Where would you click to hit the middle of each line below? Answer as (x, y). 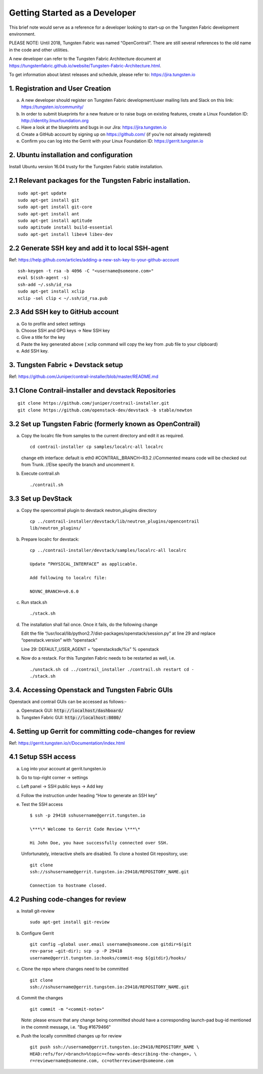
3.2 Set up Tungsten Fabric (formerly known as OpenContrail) (105, 424)
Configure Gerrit (38, 933)
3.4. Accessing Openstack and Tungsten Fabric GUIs (91, 690)
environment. (22, 34)
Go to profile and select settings (53, 324)
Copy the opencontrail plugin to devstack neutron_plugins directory (89, 510)
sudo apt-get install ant (49, 214)
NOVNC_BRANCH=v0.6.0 (54, 591)
